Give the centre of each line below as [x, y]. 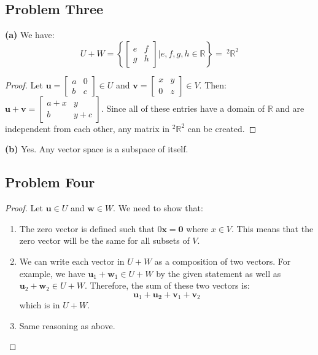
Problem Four [50, 182]
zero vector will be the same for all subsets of [104, 240]
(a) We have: [30, 35]
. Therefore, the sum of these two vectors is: [167, 285]
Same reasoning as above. [67, 325]
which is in [40, 305]
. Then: [213, 84]
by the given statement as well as [219, 273]
